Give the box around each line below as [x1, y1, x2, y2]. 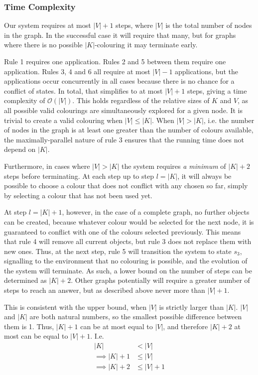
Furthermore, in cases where [4, 160, 90, 171]
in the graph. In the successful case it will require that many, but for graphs [4, 29, 236, 40]
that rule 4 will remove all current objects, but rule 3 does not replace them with [4, 236, 252, 247]
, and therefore [163, 321, 208, 331]
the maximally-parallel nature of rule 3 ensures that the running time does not [4, 134, 244, 144]
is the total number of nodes [165, 20, 252, 30]
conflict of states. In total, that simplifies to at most [4, 85, 163, 96]
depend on [4, 144, 36, 154]
